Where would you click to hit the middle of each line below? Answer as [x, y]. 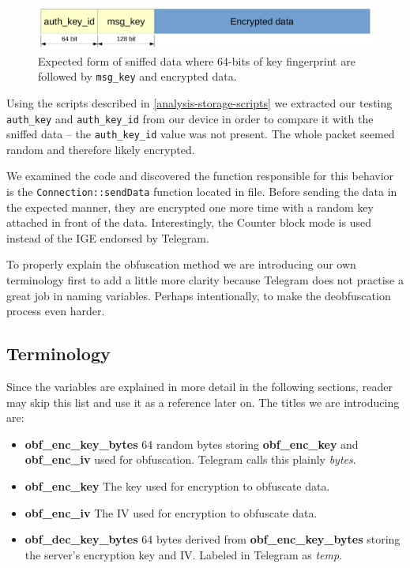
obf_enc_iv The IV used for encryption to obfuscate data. [171, 512]
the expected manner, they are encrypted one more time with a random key [190, 207]
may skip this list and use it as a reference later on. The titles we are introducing [203, 402]
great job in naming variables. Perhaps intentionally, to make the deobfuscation [199, 295]
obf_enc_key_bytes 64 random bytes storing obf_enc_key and [192, 444]
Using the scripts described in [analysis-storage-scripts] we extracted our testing [199, 102]
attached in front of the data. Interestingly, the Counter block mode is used [189, 222]
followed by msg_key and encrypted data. [137, 76]
